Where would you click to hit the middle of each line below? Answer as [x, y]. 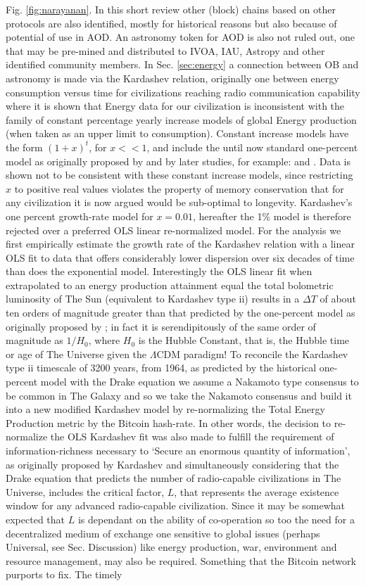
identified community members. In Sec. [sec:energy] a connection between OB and [182, 64]
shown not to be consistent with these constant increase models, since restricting [179, 175]
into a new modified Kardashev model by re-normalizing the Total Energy [165, 409]
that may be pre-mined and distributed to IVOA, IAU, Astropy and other [165, 50]
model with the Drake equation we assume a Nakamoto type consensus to [200, 382]
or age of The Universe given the [76, 353]
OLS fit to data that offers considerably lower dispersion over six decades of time [180, 257]
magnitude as [34, 340]
